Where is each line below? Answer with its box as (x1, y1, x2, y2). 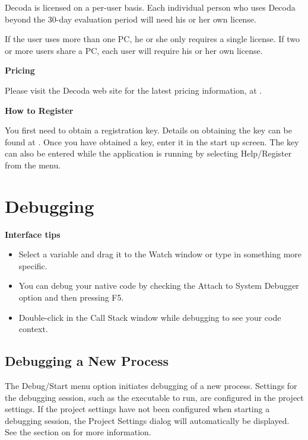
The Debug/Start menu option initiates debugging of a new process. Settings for (5, 380, 297, 392)
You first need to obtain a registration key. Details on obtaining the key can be (5, 124, 292, 136)
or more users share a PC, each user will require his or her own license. (5, 44, 263, 56)
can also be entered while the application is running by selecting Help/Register (5, 147, 292, 160)
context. (18, 323, 48, 335)
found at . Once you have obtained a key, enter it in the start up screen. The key (5, 135, 299, 148)
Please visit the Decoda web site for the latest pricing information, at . (5, 84, 262, 96)
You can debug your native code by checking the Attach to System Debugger (18, 279, 299, 292)
